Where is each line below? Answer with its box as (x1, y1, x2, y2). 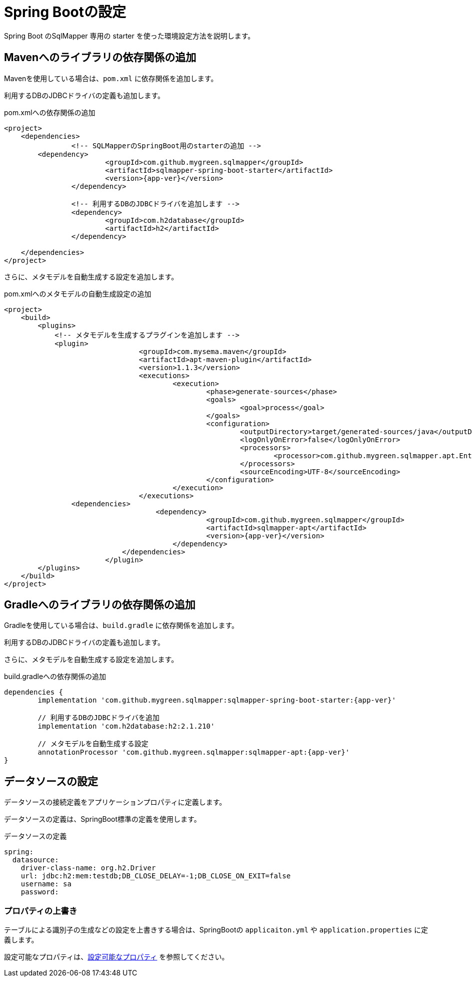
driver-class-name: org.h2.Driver (20, 864, 156, 872)
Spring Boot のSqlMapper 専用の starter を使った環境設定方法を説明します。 (4, 31, 255, 40)
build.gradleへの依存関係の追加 (4, 672, 106, 681)
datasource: (12, 856, 59, 864)
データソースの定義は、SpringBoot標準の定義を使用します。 (4, 815, 201, 824)
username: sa (20, 880, 71, 888)
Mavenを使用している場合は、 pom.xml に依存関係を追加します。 (4, 74, 218, 83)
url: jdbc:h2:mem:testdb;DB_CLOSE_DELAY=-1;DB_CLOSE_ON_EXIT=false (20, 872, 291, 880)
